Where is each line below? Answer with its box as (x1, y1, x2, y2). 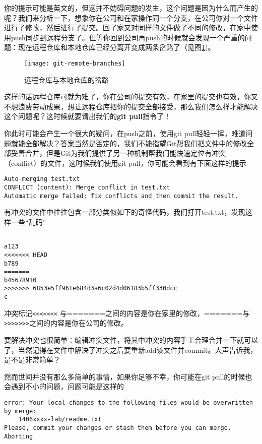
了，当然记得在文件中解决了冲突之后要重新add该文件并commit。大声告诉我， (4, 344, 257, 355)
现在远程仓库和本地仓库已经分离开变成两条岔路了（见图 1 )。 (18, 42, 215, 52)
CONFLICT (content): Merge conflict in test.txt (4, 184, 170, 192)
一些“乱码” (11, 216, 46, 227)
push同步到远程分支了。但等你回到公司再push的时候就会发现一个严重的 (11, 32, 245, 42)
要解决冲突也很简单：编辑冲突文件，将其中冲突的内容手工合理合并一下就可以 (4, 335, 258, 345)
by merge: (4, 407, 37, 415)
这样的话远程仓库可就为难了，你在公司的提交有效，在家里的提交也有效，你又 (4, 91, 258, 102)
